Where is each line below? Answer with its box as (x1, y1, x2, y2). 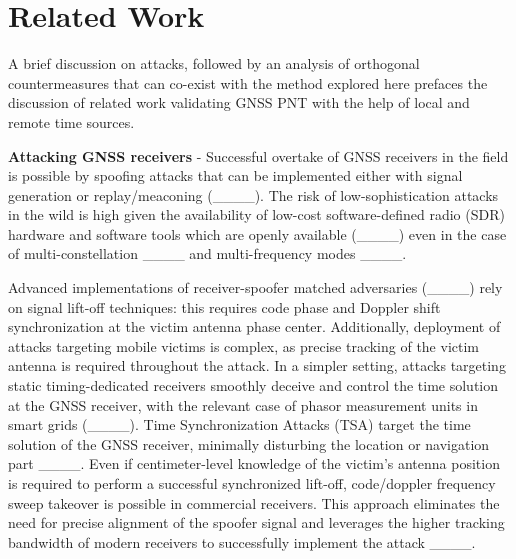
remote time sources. (8, 111, 135, 132)
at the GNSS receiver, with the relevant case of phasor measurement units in (8, 394, 478, 415)
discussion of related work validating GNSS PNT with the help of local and (8, 92, 470, 113)
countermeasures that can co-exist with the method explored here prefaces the (8, 72, 488, 93)
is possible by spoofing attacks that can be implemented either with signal (8, 165, 463, 186)
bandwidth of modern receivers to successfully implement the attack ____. (8, 531, 476, 552)
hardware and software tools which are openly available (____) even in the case (8, 223, 507, 244)
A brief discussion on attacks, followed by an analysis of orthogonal (8, 53, 420, 74)
